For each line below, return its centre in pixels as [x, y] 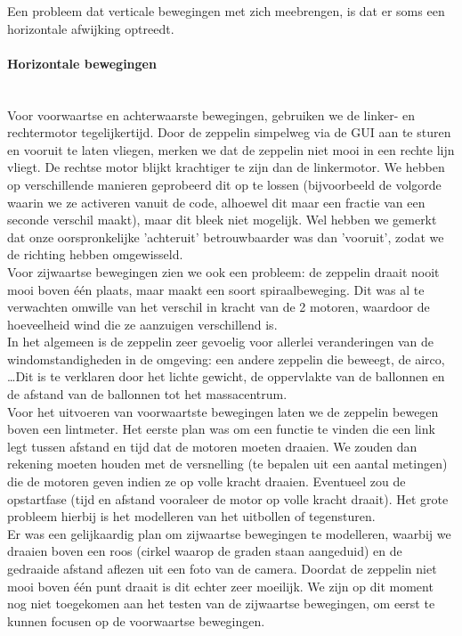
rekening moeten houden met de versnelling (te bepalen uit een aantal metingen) [227, 464]
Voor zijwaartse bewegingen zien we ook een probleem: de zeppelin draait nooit [223, 271]
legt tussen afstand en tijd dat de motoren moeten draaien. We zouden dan [212, 446]
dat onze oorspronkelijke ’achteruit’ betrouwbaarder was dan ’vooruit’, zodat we [226, 236]
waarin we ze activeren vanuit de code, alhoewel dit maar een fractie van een [216, 202]
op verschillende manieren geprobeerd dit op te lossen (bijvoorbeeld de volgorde [224, 184]
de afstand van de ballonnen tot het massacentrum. [147, 394]
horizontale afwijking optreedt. [91, 28]
